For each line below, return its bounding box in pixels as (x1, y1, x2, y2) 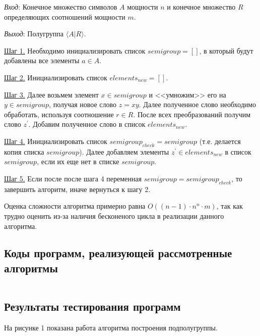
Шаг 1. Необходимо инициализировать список (4, 45, 146, 56)
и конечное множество (167, 2, 236, 12)
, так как (216, 201, 243, 211)
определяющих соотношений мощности (4, 11, 125, 22)
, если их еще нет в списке (37, 156, 119, 167)
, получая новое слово (49, 99, 117, 110)
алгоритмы (4, 260, 58, 275)
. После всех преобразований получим (133, 109, 251, 119)
